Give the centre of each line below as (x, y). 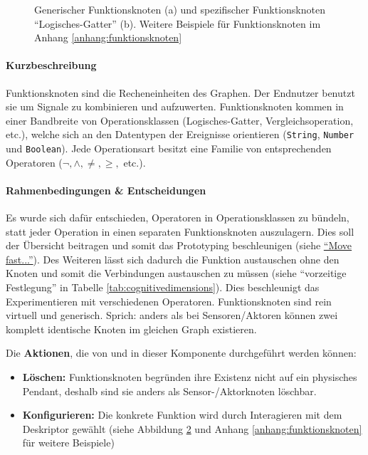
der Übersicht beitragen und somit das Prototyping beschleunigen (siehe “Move (179, 245)
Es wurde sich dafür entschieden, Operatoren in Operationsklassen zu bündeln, (178, 218)
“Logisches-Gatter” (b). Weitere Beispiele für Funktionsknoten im (178, 23)
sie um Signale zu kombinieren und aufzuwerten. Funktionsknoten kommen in (175, 106)
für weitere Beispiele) (68, 443)
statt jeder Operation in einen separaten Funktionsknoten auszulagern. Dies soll (180, 231)
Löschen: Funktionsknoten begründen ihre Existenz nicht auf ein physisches (190, 377)
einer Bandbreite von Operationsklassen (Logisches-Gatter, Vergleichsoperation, (180, 120)
